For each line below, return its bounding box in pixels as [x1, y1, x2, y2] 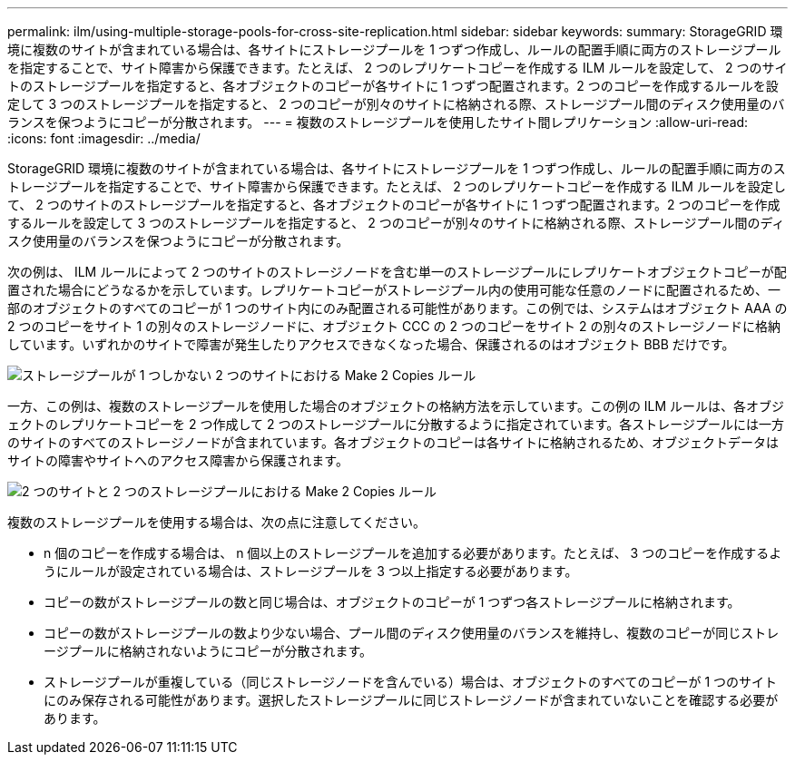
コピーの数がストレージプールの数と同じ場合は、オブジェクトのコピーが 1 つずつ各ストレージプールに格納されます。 [44, 594, 741, 610]
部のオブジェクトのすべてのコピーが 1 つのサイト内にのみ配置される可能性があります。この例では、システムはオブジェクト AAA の [7, 300, 788, 316]
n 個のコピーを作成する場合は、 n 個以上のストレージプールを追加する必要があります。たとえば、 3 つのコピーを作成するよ [44, 545, 782, 561]
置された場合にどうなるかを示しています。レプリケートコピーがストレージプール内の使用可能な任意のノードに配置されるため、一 [7, 282, 780, 298]
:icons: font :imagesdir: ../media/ [7, 131, 201, 146]
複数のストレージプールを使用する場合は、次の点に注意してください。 [7, 514, 426, 530]
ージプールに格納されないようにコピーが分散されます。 [44, 643, 373, 659]
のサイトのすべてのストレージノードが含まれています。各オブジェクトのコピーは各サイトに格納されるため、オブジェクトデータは [7, 435, 780, 450]
